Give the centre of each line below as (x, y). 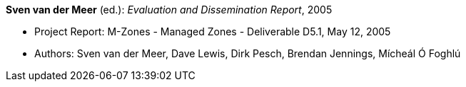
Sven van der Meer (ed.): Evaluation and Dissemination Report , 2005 (169, 10)
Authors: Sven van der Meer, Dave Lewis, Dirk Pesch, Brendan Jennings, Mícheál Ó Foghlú (248, 53)
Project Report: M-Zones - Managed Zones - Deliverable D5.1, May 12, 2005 (213, 31)
